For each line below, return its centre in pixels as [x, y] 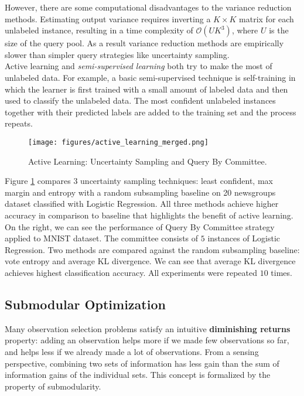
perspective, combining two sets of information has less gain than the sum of [142, 363]
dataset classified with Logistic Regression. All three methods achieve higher [142, 204]
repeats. [19, 123]
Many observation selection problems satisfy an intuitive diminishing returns [148, 328]
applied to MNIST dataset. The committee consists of [102, 238]
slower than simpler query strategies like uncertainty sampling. [117, 54]
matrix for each [267, 18]
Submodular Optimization [85, 304]
